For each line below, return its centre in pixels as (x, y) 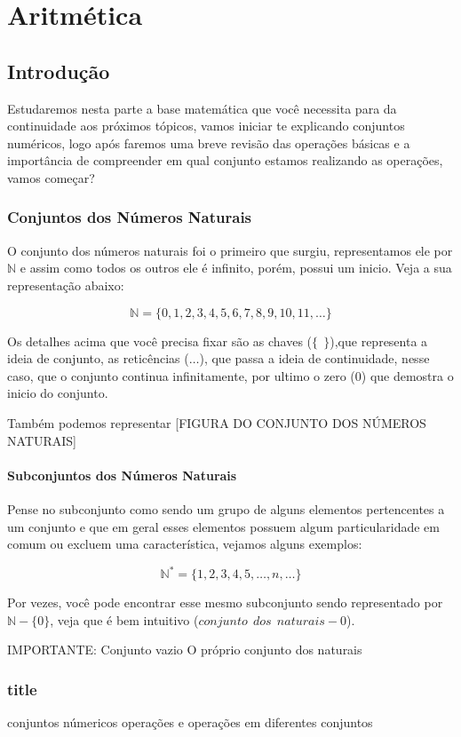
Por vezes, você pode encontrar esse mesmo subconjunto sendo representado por (225, 602)
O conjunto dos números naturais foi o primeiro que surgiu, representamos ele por (230, 250)
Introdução (59, 71)
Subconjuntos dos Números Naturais (122, 475)
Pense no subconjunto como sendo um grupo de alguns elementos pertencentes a (226, 508)
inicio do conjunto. (58, 393)
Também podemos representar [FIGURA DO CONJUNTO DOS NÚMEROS (217, 422)
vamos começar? (51, 177)
